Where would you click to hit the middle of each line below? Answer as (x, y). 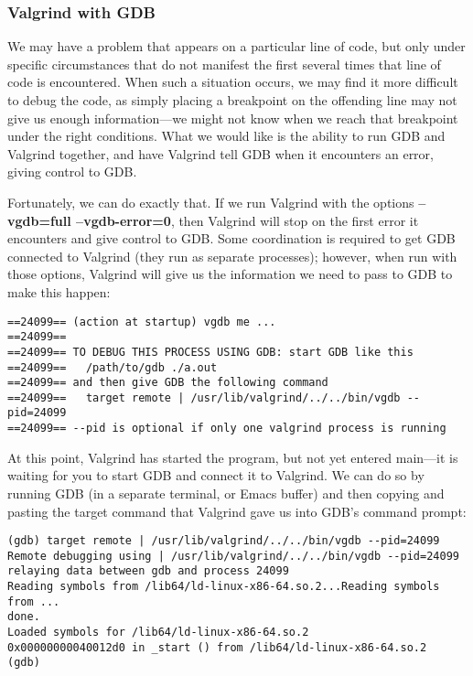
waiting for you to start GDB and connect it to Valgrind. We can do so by (216, 475)
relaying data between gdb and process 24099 (148, 571)
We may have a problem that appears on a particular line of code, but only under (236, 46)
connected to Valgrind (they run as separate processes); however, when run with (232, 256)
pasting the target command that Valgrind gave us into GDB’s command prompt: (237, 511)
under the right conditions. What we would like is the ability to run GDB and (226, 136)
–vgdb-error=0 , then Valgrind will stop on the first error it (247, 220)
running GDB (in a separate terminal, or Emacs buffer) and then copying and (226, 493)
